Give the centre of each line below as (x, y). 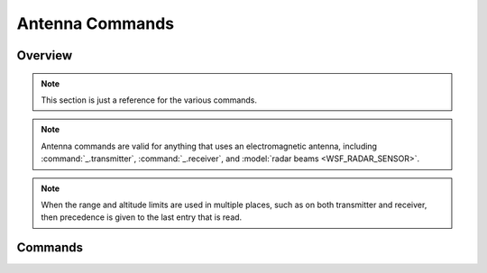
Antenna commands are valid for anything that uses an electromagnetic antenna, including (209, 146)
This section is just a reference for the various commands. (149, 100)
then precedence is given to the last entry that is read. (142, 217)
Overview (45, 55)
